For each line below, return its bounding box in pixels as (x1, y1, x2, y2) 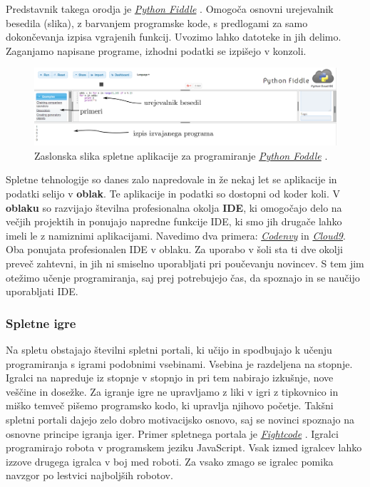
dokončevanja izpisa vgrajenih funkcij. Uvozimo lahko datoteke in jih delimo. (6, 29, 341, 44)
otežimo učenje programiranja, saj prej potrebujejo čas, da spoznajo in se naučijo (6, 270, 360, 284)
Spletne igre (6, 314, 76, 332)
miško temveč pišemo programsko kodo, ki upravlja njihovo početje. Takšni (6, 398, 334, 413)
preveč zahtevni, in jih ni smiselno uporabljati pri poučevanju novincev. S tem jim (6, 256, 364, 271)
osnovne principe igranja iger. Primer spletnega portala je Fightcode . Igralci (6, 426, 339, 441)
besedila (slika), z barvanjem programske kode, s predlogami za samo (6, 15, 308, 30)
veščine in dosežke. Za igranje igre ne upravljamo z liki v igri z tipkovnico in (6, 384, 339, 399)
